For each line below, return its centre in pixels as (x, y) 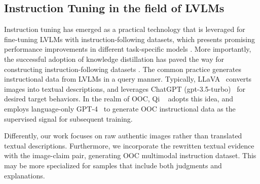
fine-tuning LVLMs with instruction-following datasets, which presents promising (129, 39)
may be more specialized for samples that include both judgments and (113, 165)
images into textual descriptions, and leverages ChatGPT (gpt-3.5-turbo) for (125, 88)
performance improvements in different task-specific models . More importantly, (128, 49)
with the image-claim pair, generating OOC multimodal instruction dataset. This (130, 155)
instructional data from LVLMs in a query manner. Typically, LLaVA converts (128, 79)
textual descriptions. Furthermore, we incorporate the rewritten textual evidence (129, 145)
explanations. (25, 175)
